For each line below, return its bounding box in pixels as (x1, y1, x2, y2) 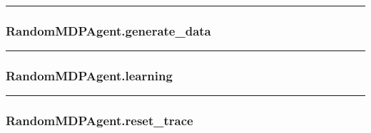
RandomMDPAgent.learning (6, 67, 173, 85)
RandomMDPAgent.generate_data (6, 21, 211, 39)
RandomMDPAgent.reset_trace (6, 112, 193, 129)
